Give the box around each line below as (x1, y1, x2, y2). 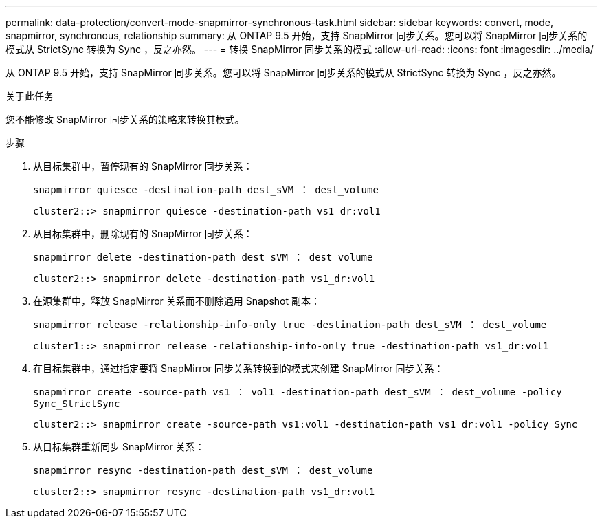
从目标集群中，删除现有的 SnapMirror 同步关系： (33, 228, 253, 239)
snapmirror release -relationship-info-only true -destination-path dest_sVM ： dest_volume (33, 319, 547, 330)
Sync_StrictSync (33, 398, 120, 409)
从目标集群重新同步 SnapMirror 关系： (33, 441, 205, 452)
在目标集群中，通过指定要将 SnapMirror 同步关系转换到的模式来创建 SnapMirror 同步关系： (33, 362, 444, 374)
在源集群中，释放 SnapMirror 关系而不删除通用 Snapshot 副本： (33, 295, 320, 307)
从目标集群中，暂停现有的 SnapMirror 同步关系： (33, 160, 253, 172)
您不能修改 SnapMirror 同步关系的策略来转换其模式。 (5, 113, 245, 125)
